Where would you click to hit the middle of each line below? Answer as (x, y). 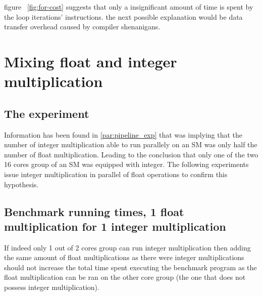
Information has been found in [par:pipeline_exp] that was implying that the (123, 134)
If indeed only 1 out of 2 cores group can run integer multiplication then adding (127, 247)
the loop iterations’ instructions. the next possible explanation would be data (123, 16)
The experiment (47, 113)
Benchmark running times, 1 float (94, 211)
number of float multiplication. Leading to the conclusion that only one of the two (131, 154)
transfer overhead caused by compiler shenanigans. (82, 27)
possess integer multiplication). (52, 287)
